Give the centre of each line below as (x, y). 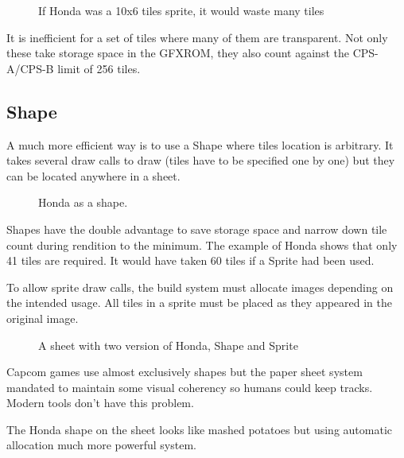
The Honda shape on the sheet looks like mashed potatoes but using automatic (200, 429)
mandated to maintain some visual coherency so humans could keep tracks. (190, 387)
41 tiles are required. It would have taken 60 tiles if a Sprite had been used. (190, 260)
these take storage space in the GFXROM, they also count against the (178, 53)
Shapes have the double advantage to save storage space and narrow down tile (197, 229)
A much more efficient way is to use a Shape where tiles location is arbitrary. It (200, 144)
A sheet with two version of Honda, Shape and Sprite (168, 345)
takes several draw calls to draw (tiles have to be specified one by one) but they (201, 160)
